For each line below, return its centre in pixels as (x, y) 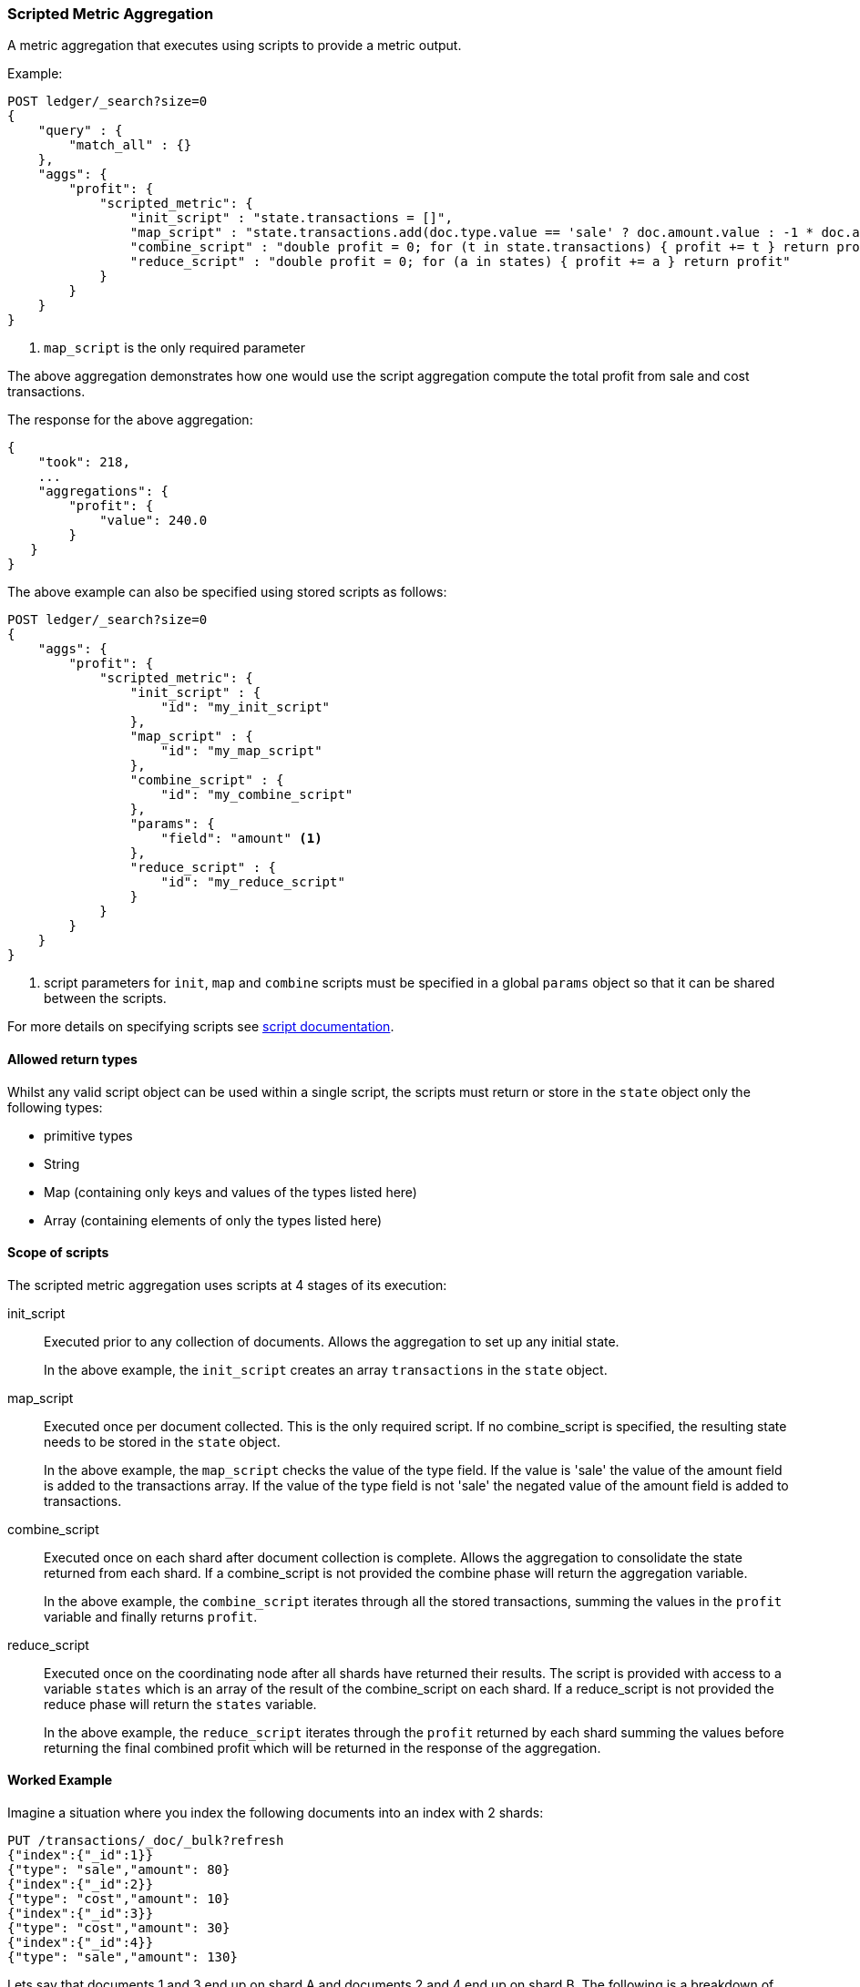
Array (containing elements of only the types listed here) (213, 1220)
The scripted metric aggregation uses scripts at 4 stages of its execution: (227, 1285)
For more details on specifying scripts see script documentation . (201, 1027)
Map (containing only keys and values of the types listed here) (230, 1192)
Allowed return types (72, 1059)
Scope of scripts (58, 1253)
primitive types (88, 1135)
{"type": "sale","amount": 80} (119, 1870)
